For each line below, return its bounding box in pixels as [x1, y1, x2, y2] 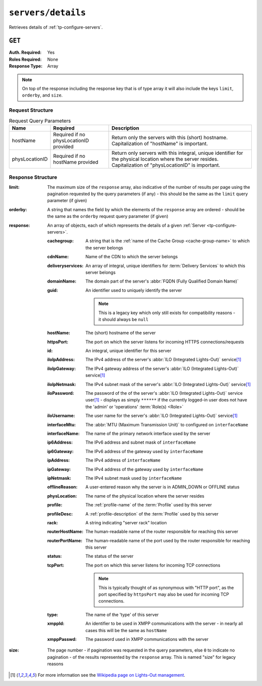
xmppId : [47, 620, 65, 626]
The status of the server [85, 553, 134, 559]
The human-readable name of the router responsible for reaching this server [85, 529, 239, 535]
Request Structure [9, 107, 53, 114]
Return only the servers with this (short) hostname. [112, 134, 228, 141]
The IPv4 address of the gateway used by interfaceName [85, 466, 204, 472]
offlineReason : [47, 484, 78, 490]
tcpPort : [47, 562, 65, 568]
